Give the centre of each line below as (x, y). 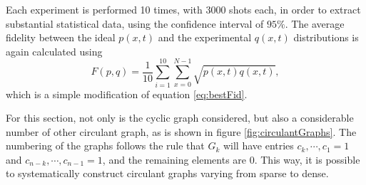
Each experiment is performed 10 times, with (104, 9)
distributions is (326, 37)
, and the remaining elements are (174, 159)
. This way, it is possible (307, 159)
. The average (315, 23)
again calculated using (54, 51)
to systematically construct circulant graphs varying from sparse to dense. (167, 173)
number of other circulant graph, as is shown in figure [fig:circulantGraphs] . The (181, 131)
